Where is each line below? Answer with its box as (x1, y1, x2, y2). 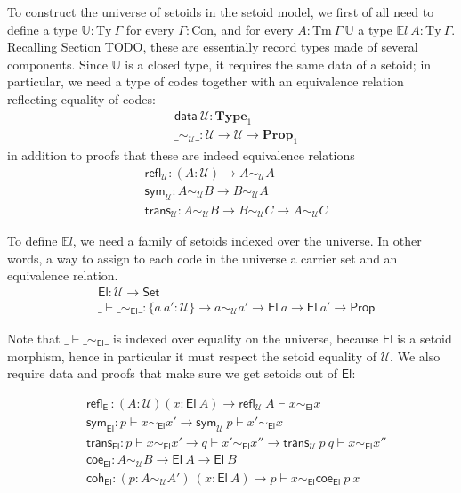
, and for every (214, 20, 294, 38)
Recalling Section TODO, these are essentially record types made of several (7, 37, 418, 56)
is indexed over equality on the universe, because (112, 329, 379, 347)
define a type (7, 20, 77, 38)
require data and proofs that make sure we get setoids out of (7, 364, 338, 383)
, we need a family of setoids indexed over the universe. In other (72, 231, 422, 250)
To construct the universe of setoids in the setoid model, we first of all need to (7, 3, 434, 20)
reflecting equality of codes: (7, 89, 156, 108)
